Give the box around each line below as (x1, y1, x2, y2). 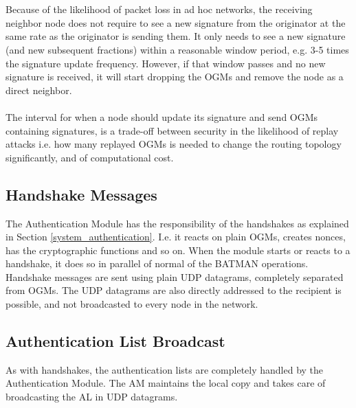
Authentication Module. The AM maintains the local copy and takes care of (5, 376, 326, 390)
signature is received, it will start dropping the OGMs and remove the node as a (5, 69, 344, 84)
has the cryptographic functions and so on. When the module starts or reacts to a (5, 242, 351, 257)
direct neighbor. (5, 82, 72, 97)
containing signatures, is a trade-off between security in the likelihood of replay (5, 123, 339, 137)
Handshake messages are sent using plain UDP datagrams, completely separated (5, 269, 344, 284)
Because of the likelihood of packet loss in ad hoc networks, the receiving (5, 2, 313, 16)
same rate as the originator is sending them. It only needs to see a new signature (5, 29, 346, 43)
